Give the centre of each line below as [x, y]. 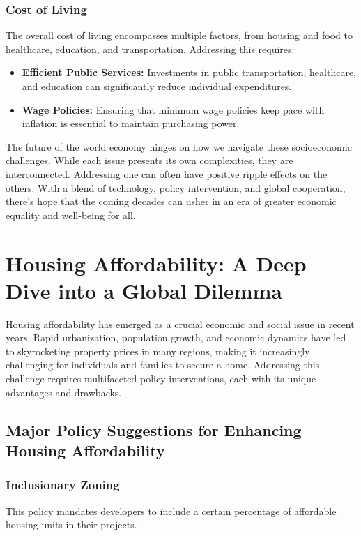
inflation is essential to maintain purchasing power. [131, 123]
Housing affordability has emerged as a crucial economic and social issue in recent [180, 323]
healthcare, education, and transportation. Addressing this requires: [150, 49]
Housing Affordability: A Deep [156, 263]
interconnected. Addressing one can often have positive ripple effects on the [167, 173]
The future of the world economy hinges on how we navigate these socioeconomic [179, 146]
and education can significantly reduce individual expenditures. [157, 86]
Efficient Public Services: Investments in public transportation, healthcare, [189, 72]
